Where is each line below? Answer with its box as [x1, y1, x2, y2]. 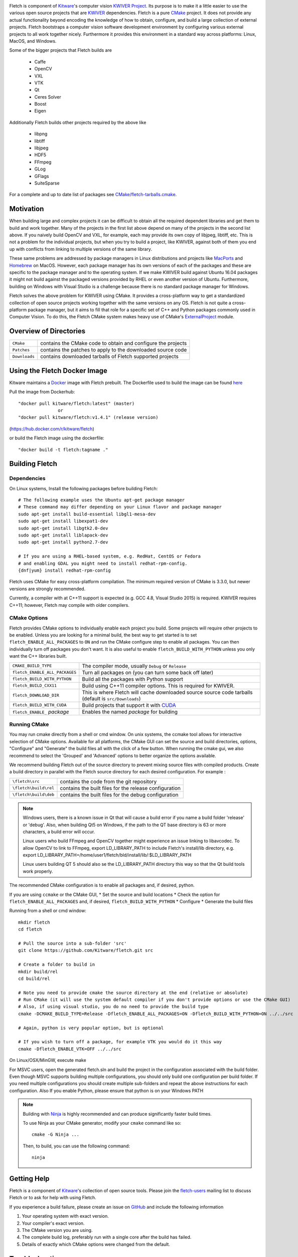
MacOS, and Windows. [9, 38, 57, 44]
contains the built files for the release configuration [60, 784, 181, 791]
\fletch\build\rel [12, 785, 55, 791]
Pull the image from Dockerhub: [9, 389, 75, 395]
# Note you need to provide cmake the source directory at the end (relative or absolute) [18, 990, 248, 996]
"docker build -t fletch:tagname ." [18, 446, 108, 453]
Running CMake [9, 721, 49, 728]
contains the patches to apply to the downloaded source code [40, 346, 187, 353]
